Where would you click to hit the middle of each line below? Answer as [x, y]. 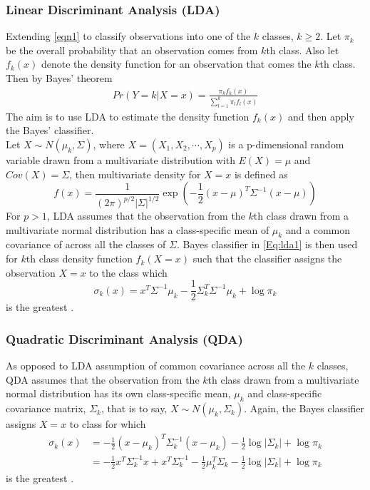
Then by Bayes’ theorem [59, 78]
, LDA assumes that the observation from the [146, 216]
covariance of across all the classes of [86, 244]
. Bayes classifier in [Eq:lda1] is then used [267, 244]
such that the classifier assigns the [267, 259]
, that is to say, [134, 408]
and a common [318, 229]
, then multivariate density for [135, 174]
